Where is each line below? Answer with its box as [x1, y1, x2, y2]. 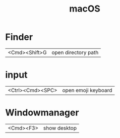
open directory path [51, 49, 99, 56]
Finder [5, 31, 33, 43]
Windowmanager [5, 107, 79, 118]
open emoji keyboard [62, 87, 112, 94]
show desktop [43, 124, 77, 131]
